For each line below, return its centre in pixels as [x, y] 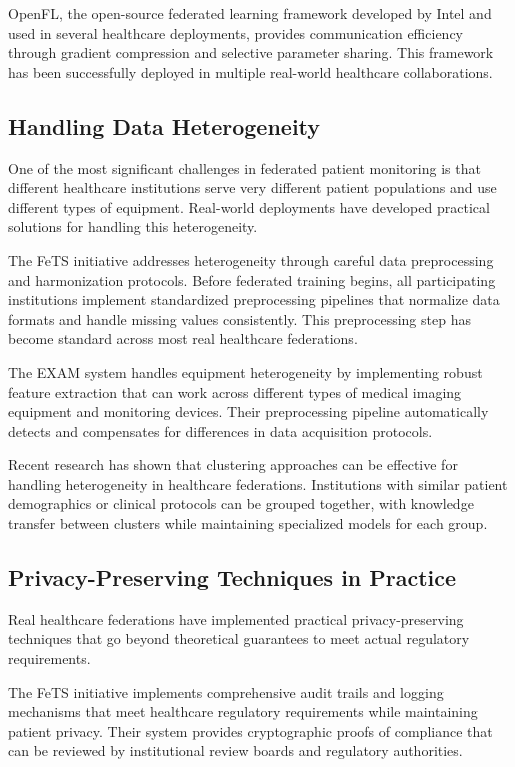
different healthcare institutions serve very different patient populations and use [252, 187]
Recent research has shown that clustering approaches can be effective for [233, 464]
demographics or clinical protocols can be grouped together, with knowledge [241, 503]
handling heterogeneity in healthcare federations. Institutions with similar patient [258, 483]
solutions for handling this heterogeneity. [133, 226]
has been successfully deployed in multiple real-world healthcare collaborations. [250, 71]
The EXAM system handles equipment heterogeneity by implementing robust [245, 371]
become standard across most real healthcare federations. [183, 338]
